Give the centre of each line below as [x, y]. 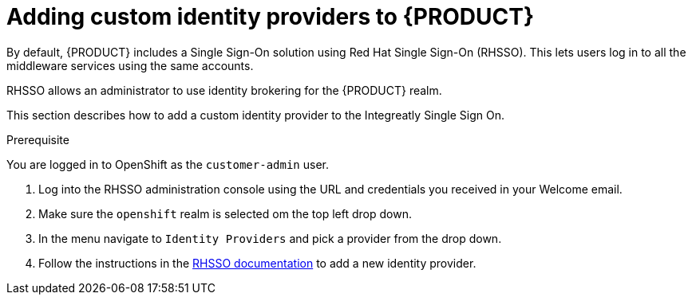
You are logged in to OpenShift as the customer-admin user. [168, 164]
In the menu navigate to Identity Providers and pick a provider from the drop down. [270, 238]
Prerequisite [38, 139]
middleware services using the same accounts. [130, 65]
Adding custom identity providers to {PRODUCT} [271, 17]
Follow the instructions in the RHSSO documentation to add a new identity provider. [257, 263]
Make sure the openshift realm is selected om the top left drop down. [225, 213]
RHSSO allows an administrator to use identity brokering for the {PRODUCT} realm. [224, 90]
